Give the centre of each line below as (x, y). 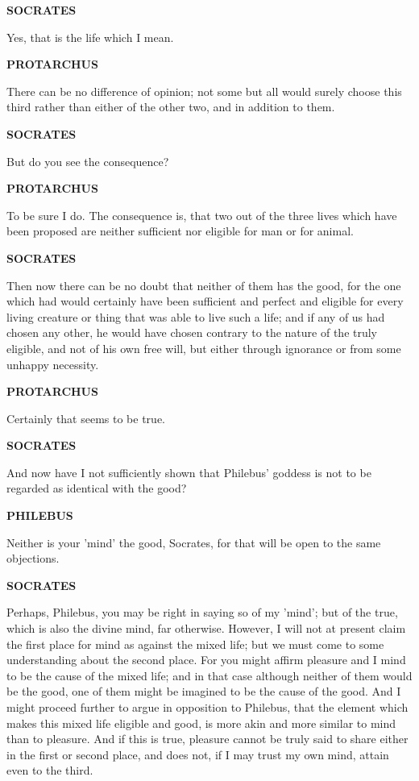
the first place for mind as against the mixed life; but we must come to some (195, 644)
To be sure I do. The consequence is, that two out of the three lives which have (202, 215)
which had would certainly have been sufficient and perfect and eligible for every (205, 301)
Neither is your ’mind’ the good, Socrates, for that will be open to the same (194, 542)
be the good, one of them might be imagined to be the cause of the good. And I (204, 691)
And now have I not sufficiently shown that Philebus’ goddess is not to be (189, 472)
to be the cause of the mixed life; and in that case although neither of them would (209, 675)
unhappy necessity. (53, 364)
